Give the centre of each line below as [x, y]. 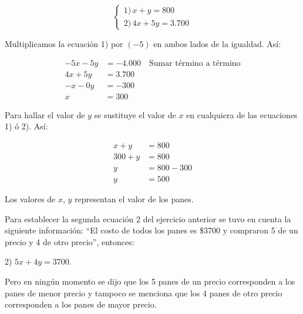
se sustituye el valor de [135, 114]
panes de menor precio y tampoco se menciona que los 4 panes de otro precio [144, 293]
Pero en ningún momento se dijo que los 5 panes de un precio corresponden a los [150, 281]
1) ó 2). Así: [26, 126]
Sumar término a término [195, 63]
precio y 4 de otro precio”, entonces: [70, 241]
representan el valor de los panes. [134, 199]
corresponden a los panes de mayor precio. [81, 304]
